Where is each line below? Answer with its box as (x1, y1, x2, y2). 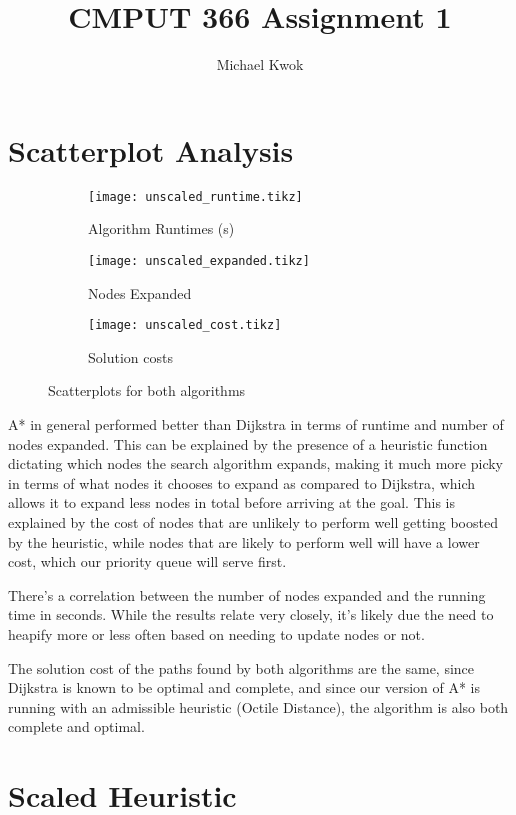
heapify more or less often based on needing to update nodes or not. (8, 623, 425, 644)
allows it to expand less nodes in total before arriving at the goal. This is (8, 492, 456, 513)
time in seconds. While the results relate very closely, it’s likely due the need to (8, 604, 494, 625)
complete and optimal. (8, 716, 145, 737)
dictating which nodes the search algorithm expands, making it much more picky (8, 453, 504, 474)
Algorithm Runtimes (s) (88, 218, 235, 239)
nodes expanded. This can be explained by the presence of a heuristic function (8, 433, 488, 454)
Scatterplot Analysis (8, 129, 294, 170)
